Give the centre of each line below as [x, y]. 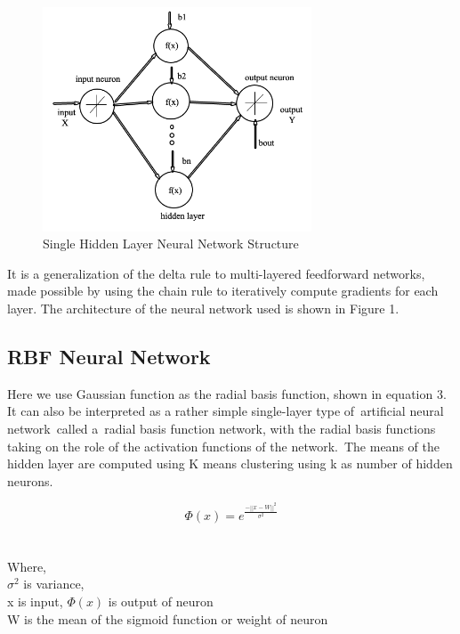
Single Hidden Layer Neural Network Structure [171, 244]
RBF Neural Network [109, 357]
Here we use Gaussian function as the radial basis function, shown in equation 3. [227, 393]
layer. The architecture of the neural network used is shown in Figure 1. [203, 309]
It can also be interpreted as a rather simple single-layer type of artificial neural [226, 411]
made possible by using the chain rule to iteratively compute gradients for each [223, 291]
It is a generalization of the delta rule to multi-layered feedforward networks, [216, 273]
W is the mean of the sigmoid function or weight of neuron [168, 618]
